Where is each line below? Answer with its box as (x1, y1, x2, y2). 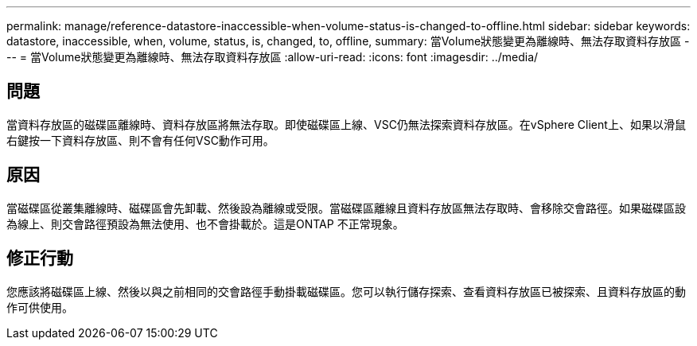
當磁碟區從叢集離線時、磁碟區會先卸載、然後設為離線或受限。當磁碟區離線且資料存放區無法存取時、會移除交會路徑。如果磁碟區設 (6, 200, 686, 215)
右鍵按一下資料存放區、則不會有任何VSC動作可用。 (6, 133, 275, 147)
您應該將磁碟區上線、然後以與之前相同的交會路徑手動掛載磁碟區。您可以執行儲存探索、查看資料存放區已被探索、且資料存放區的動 (6, 284, 686, 298)
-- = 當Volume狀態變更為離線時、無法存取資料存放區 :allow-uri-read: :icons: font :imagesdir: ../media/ (6, 50, 539, 64)
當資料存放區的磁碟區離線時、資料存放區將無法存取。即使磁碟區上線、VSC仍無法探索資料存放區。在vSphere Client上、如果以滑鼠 (6, 117, 686, 131)
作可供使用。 (6, 300, 73, 314)
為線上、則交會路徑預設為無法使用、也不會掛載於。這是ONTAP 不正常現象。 (6, 216, 404, 231)
